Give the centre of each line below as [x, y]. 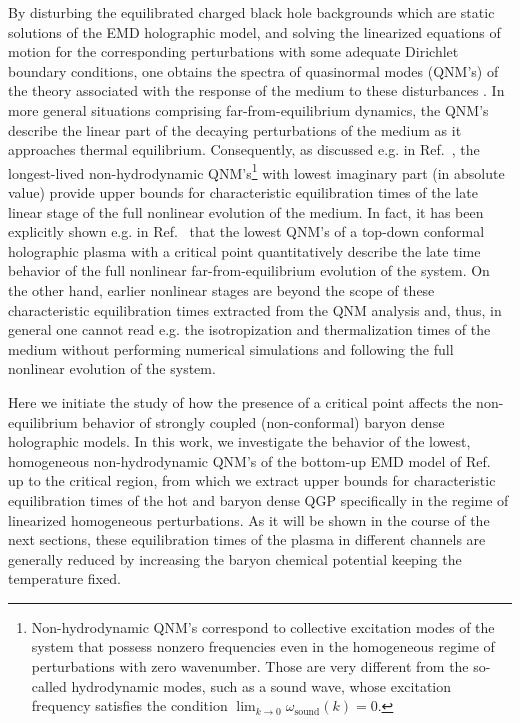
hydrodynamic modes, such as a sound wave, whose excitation [261, 685]
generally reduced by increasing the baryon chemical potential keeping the [235, 558]
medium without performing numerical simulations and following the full [231, 348]
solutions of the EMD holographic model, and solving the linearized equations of [254, 31]
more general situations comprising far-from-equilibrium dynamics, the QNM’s [248, 109]
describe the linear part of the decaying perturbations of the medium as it [235, 129]
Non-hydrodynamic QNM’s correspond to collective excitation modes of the [263, 626]
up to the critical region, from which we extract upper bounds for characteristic [252, 480]
